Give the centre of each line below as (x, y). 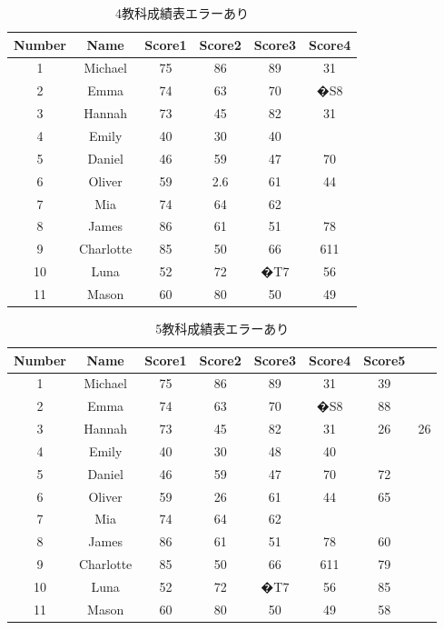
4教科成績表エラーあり (183, 13)
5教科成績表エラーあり (222, 328)
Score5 (385, 360)
